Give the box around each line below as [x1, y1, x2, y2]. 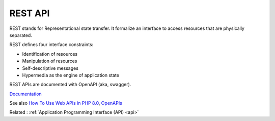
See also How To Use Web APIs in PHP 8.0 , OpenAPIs [9, 100, 122, 106]
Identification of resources [22, 51, 78, 57]
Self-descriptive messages [22, 65, 79, 71]
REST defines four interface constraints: [9, 42, 94, 48]
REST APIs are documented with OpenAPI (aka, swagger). [9, 82, 131, 88]
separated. [9, 32, 33, 38]
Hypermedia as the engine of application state [22, 72, 120, 78]
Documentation [9, 91, 42, 97]
